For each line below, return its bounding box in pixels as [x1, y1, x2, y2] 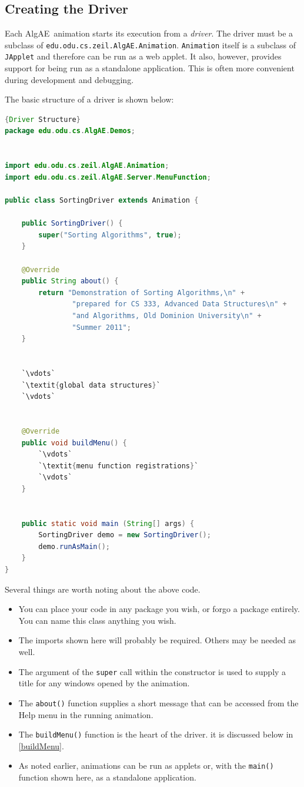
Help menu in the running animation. [18, 708, 153, 720]
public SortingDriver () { [21, 219, 123, 228]
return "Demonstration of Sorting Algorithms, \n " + [38, 288, 245, 297]
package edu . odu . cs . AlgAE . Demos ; [5, 127, 136, 135]
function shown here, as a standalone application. [18, 771, 196, 783]
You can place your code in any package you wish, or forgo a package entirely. [18, 603, 300, 615]
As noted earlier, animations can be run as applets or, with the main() [18, 759, 274, 772]
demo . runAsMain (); [38, 542, 110, 551]
